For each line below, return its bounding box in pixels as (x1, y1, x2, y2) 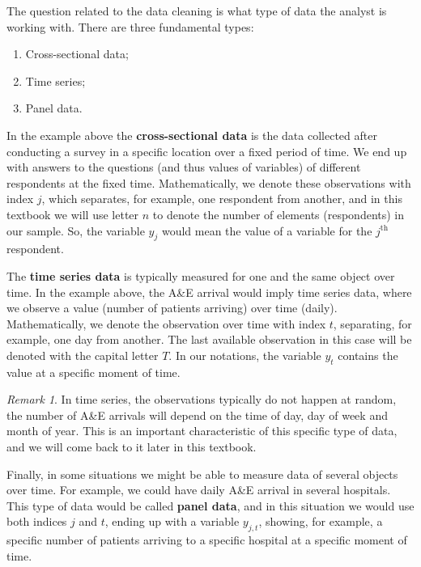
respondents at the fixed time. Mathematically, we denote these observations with (6, 174, 411, 191)
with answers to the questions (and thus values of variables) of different (6, 159, 361, 176)
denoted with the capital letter (6, 346, 159, 363)
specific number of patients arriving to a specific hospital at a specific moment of (6, 531, 407, 548)
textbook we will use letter (6, 205, 139, 222)
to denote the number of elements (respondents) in (152, 205, 405, 222)
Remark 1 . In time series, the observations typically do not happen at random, (6, 391, 397, 408)
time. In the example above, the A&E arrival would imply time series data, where (6, 283, 412, 300)
